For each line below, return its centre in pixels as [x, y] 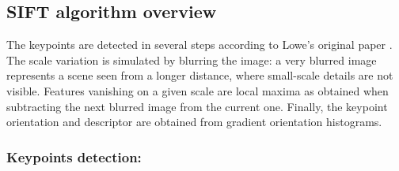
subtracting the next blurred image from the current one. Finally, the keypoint [197, 106]
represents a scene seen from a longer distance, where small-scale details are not [200, 75]
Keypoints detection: [74, 156]
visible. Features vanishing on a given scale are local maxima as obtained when [198, 90]
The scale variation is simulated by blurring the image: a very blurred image [192, 59]
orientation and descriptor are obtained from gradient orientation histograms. [194, 122]
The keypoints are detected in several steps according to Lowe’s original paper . [199, 45]
